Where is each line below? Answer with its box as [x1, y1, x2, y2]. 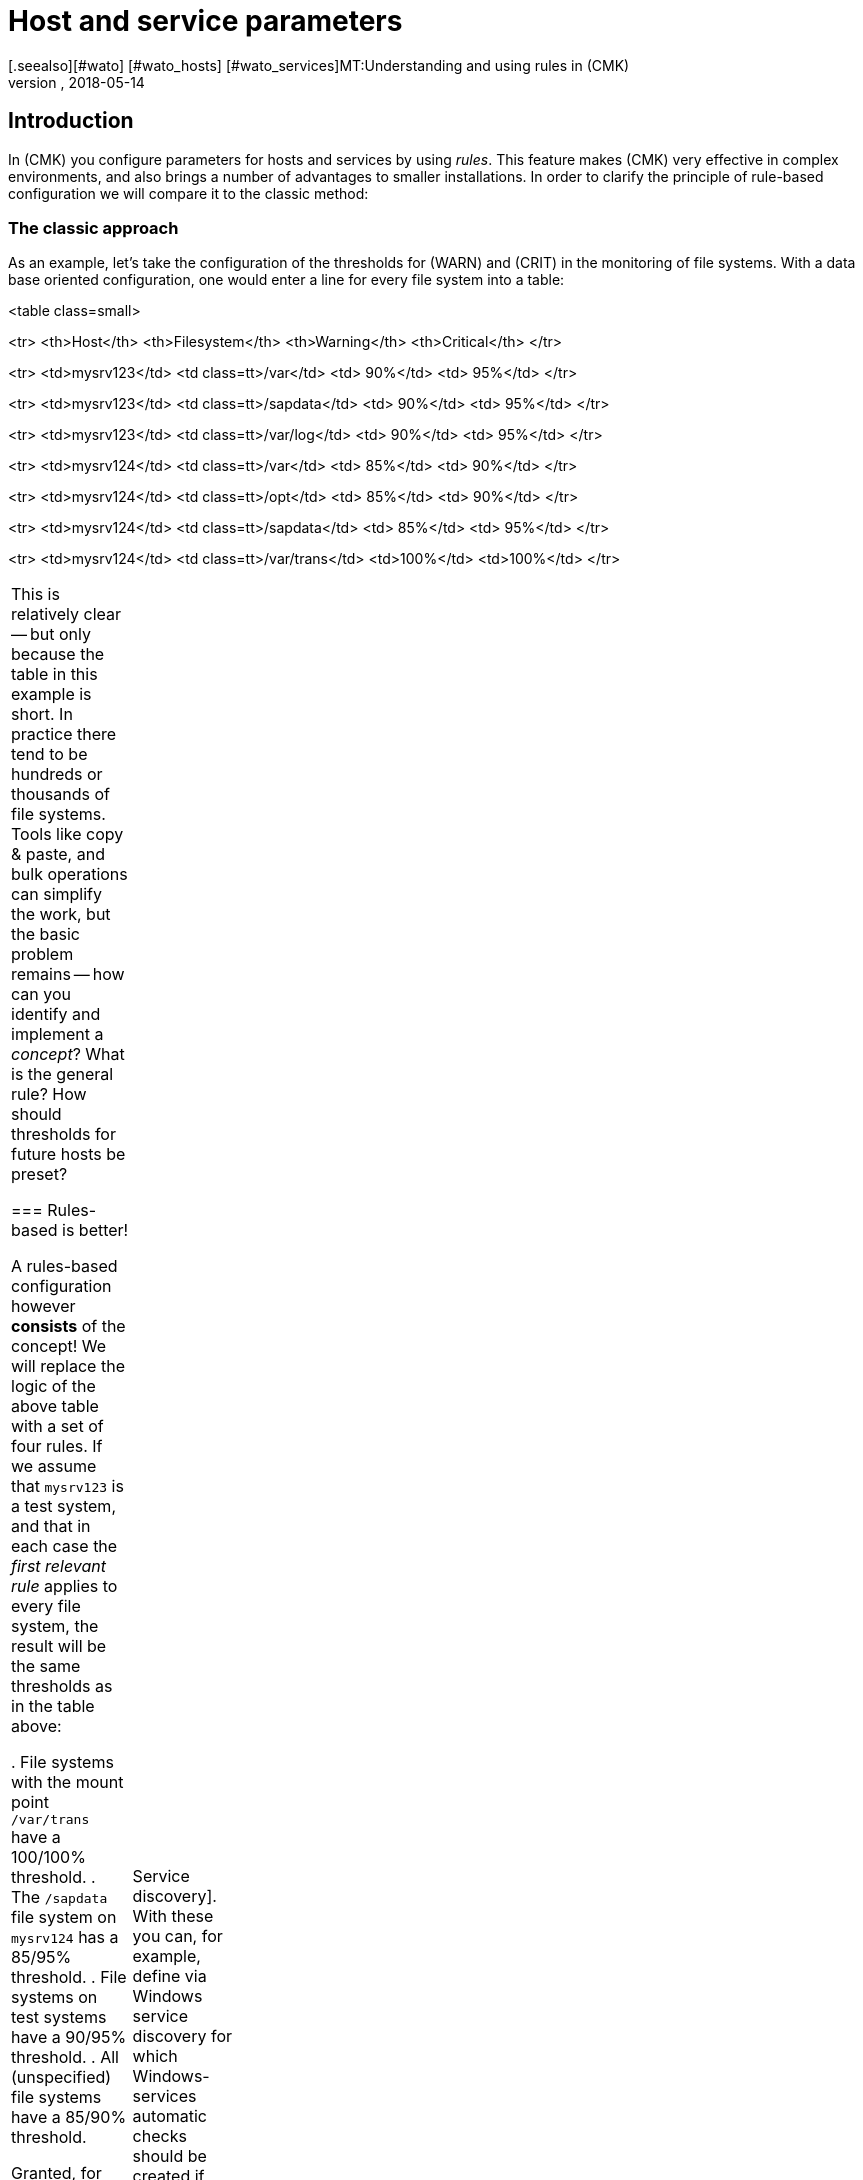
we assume [11, 1456, 97, 1477]
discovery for [132, 2025, 232, 2046]
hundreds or [11, 764, 103, 785]
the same [11, 1656, 81, 1677]
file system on [11, 1907, 117, 1928]
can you [11, 984, 71, 1005]
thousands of [11, 784, 110, 805]
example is [11, 684, 92, 705]
